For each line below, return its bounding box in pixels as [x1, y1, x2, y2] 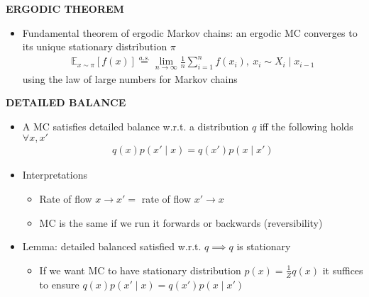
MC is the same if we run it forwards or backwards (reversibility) [39, 215, 323, 230]
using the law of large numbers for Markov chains [22, 71, 238, 86]
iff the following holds [259, 118, 353, 133]
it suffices [322, 262, 363, 277]
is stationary [236, 239, 291, 254]
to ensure [39, 276, 79, 291]
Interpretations [22, 167, 87, 182]
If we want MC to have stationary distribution [39, 262, 241, 277]
